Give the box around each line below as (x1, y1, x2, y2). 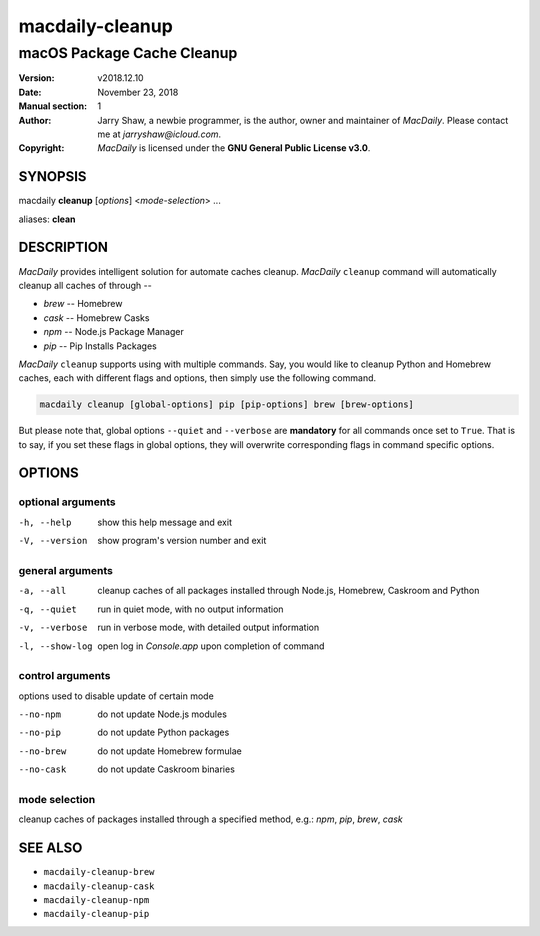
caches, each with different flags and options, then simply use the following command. (18, 372, 377, 384)
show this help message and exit (97, 516, 232, 528)
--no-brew (18, 745, 67, 757)
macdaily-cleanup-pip (43, 908, 150, 920)
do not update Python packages (97, 726, 230, 739)
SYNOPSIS (18, 168, 87, 185)
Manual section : (18, 100, 88, 112)
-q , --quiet (18, 603, 77, 615)
